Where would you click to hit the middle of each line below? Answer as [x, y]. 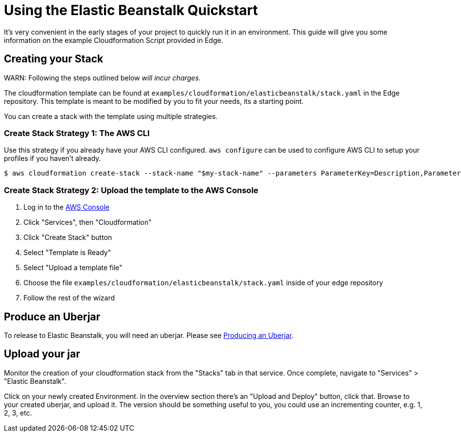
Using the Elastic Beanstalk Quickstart [131, 10]
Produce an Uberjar [52, 317]
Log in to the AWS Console [66, 207]
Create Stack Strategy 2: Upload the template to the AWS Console [131, 190]
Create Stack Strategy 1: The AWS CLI [77, 133]
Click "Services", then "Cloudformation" [88, 222]
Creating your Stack [54, 59]
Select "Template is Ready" [67, 253]
